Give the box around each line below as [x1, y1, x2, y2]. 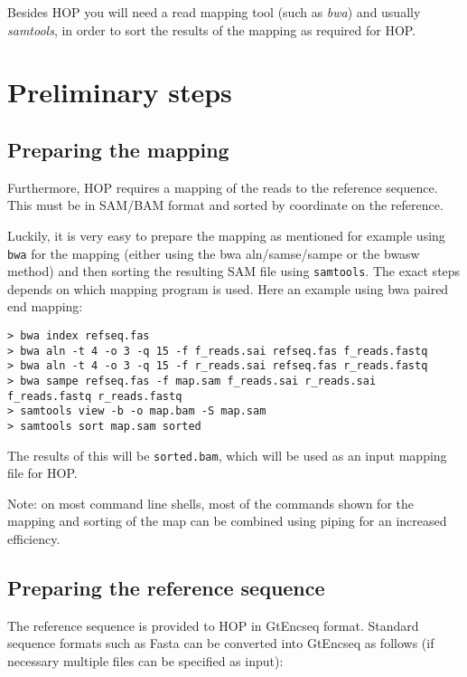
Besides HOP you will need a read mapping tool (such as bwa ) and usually [7, 3, 421, 21]
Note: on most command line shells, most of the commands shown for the [7, 493, 415, 512]
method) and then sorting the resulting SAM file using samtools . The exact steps [7, 262, 461, 281]
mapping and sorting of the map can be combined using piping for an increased [7, 511, 447, 530]
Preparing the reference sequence [7, 574, 325, 602]
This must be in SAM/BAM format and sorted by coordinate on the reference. [7, 195, 444, 215]
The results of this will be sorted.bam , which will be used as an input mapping [7, 445, 447, 464]
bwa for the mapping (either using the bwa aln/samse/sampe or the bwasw [7, 243, 420, 262]
